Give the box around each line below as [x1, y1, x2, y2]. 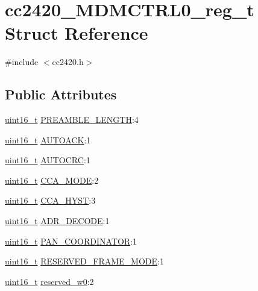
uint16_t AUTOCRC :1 [5, 154, 90, 166]
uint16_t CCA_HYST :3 [5, 194, 96, 207]
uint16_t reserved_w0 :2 [5, 275, 94, 287]
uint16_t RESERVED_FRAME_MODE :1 [5, 255, 164, 268]
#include [5, 55, 39, 68]
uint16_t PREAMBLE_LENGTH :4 [5, 113, 139, 126]
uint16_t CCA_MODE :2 [5, 174, 99, 186]
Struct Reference [5, 20, 148, 45]
